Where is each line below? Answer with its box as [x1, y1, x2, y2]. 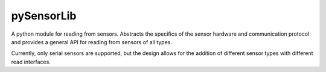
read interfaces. [11, 58, 51, 65]
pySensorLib [11, 9, 77, 22]
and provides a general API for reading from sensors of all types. [11, 38, 172, 45]
